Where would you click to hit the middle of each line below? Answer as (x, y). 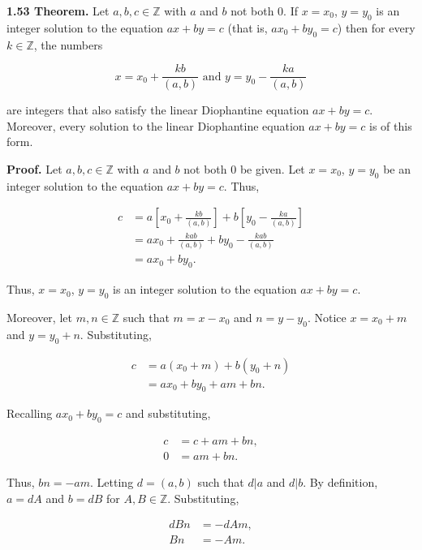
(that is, (248, 27)
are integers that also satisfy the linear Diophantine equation (158, 110)
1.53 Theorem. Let (58, 11)
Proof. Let (34, 169)
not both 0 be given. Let (244, 169)
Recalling (30, 413)
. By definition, (340, 482)
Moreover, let (39, 317)
